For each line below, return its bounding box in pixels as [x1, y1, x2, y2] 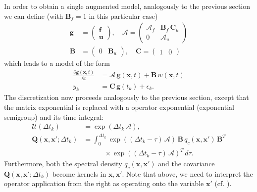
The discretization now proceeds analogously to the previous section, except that [4, 92, 249, 102]
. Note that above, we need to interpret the [122, 168, 253, 179]
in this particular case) [89, 10, 158, 21]
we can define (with [4, 10, 63, 21]
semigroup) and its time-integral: [4, 111, 104, 122]
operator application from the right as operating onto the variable [4, 178, 204, 189]
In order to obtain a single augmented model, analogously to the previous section [4, 1, 251, 11]
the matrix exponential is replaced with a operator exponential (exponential [4, 101, 234, 112]
